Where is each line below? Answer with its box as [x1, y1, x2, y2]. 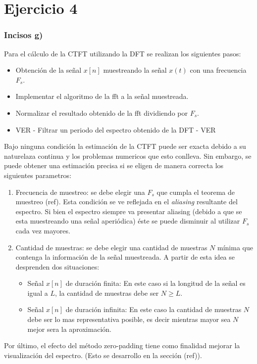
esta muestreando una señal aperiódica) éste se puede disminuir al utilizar [15, 216, 240, 226]
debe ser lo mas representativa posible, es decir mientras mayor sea [27, 314, 231, 324]
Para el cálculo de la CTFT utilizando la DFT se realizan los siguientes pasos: [4, 48, 241, 58]
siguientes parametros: [4, 170, 72, 180]
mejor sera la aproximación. [27, 323, 111, 334]
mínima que [217, 242, 253, 252]
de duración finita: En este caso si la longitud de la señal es [65, 278, 246, 288]
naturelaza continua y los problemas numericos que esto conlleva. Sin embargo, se [4, 150, 252, 161]
